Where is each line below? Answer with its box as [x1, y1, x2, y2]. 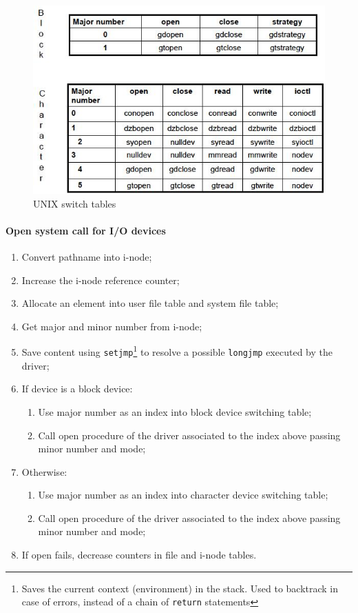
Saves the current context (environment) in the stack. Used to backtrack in [21, 581, 339, 595]
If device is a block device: [21, 381, 133, 396]
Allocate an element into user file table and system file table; [21, 296, 279, 310]
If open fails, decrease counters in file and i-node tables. [21, 547, 257, 562]
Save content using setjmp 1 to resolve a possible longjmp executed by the [21, 343, 333, 359]
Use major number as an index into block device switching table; [38, 404, 312, 419]
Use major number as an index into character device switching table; [38, 488, 328, 502]
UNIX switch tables [33, 196, 116, 210]
